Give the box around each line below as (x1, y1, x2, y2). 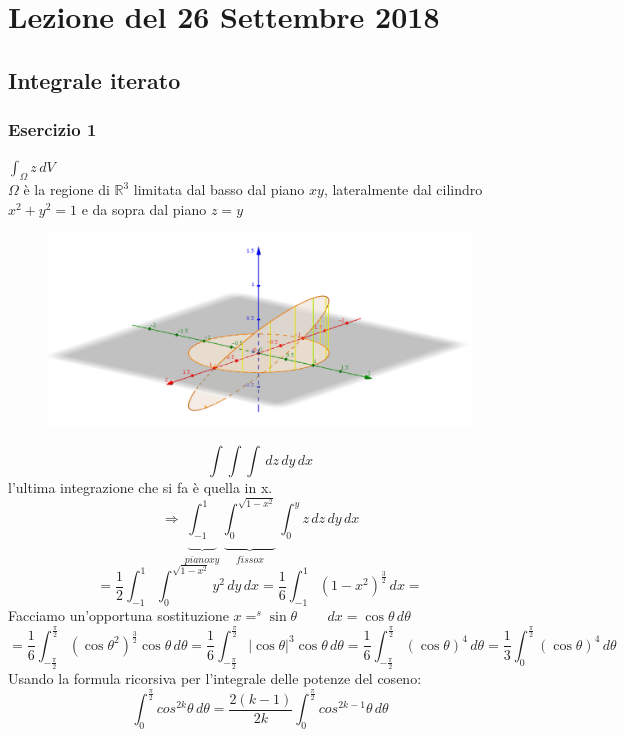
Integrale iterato (8, 64, 181, 95)
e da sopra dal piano (81, 198, 207, 219)
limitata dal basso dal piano (133, 179, 305, 200)
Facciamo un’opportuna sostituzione (8, 605, 229, 625)
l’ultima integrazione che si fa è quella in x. (8, 476, 273, 497)
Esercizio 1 (8, 117, 97, 142)
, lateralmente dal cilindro (323, 179, 483, 200)
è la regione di (23, 179, 110, 200)
